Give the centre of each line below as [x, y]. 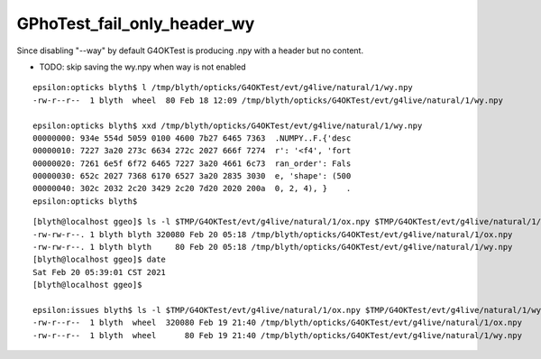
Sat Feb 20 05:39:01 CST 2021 [100, 272]
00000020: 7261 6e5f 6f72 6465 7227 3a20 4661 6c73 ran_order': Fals [192, 163]
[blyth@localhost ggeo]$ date [100, 260]
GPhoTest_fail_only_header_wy [136, 23]
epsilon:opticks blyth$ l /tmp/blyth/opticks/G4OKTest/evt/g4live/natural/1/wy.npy [223, 87]
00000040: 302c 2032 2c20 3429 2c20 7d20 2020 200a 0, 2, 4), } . [192, 189]
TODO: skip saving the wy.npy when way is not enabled [143, 67]
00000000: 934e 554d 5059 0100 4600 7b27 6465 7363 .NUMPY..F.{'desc [192, 138]
